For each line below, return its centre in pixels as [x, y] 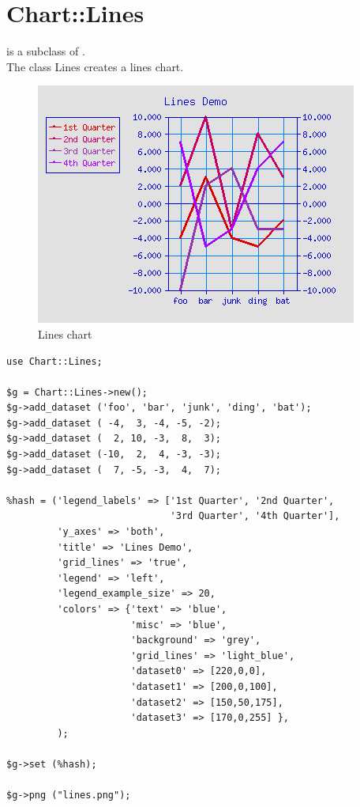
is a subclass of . [46, 51]
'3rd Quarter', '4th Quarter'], [255, 516]
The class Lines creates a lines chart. [95, 66]
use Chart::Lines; [54, 361]
